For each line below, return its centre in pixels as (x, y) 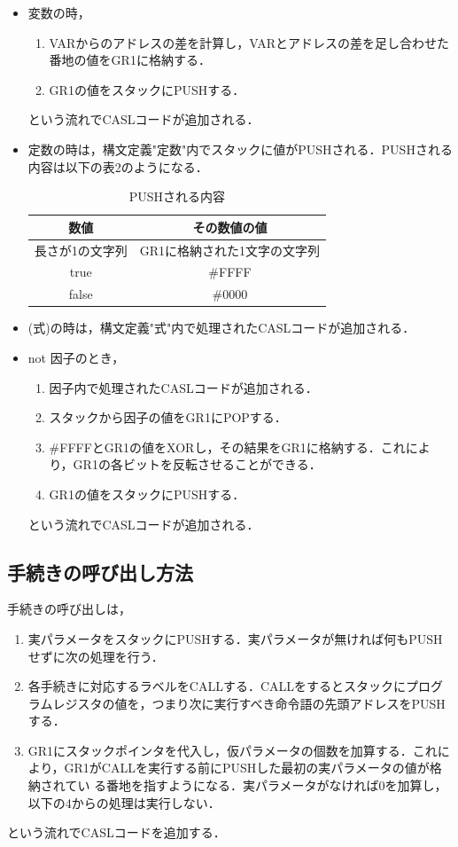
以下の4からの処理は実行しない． (124, 802)
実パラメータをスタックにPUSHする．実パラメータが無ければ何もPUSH (235, 638)
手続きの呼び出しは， (69, 609)
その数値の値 (230, 227)
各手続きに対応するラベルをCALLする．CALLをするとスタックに (217, 686)
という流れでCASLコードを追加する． (116, 832)
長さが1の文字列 (81, 250)
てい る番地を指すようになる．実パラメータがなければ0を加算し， (256, 785)
